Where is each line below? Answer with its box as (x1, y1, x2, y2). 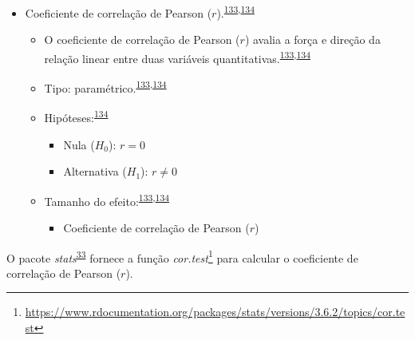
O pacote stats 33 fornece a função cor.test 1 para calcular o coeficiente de (6, 247, 358, 266)
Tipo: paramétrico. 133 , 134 (44, 77, 167, 96)
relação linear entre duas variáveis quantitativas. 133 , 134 (44, 47, 311, 66)
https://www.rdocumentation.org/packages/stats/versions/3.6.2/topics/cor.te (25, 303, 405, 320)
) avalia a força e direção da (244, 31, 381, 48)
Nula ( (63, 136, 95, 152)
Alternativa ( (63, 163, 127, 180)
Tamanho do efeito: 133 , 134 (44, 190, 170, 209)
